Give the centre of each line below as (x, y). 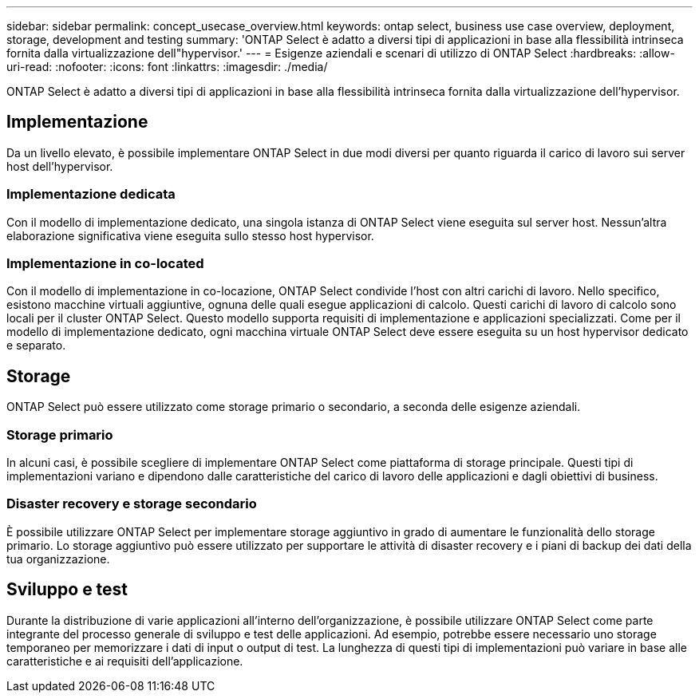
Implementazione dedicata (91, 194)
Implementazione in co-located (105, 263)
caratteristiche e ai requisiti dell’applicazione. (125, 661)
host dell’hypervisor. (60, 166)
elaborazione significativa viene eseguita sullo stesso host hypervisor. (190, 235)
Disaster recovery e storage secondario (132, 504)
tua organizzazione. (58, 559)
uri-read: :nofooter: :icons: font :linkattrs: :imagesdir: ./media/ (167, 67)
